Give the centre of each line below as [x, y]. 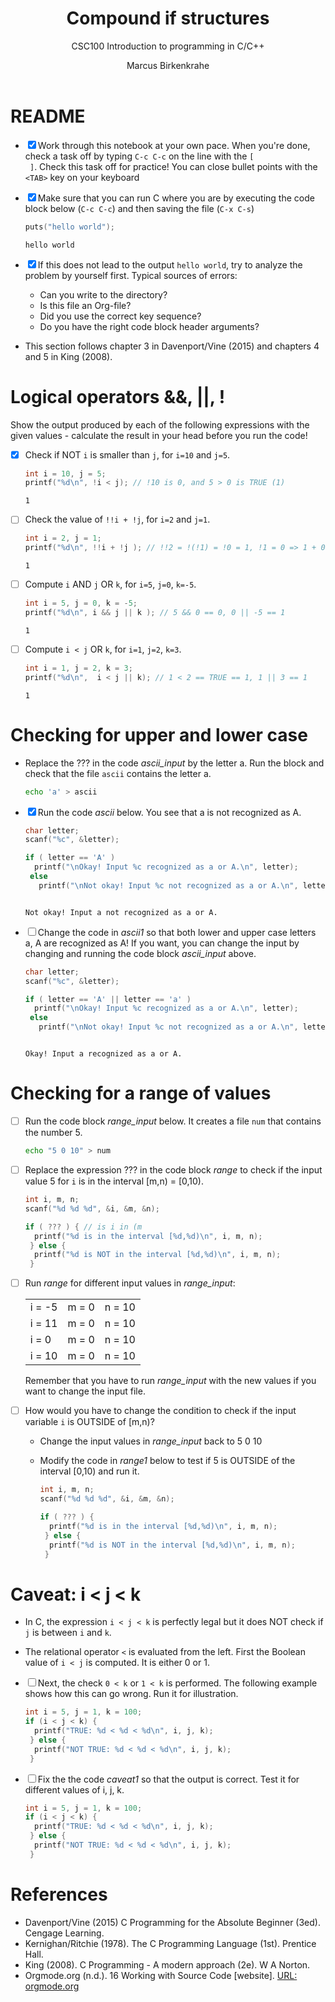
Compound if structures [168, 18]
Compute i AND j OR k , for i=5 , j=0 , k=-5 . [110, 584]
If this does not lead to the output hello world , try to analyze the [170, 264]
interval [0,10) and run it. [89, 1471]
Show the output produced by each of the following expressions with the [160, 424]
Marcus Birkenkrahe [168, 65]
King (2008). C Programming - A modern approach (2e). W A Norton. [167, 1964]
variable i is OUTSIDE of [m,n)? [89, 1422]
